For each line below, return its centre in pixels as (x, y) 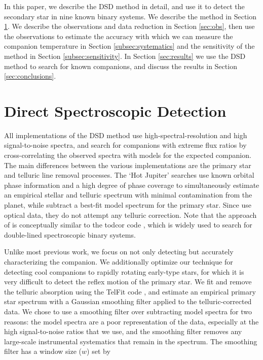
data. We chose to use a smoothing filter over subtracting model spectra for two (128, 311)
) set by (99, 351)
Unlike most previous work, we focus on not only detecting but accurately (119, 252)
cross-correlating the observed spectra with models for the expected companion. (128, 155)
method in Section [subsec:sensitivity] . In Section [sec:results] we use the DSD (125, 56)
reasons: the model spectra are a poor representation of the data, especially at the (131, 321)
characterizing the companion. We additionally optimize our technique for (119, 261)
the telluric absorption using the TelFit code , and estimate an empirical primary (130, 291)
